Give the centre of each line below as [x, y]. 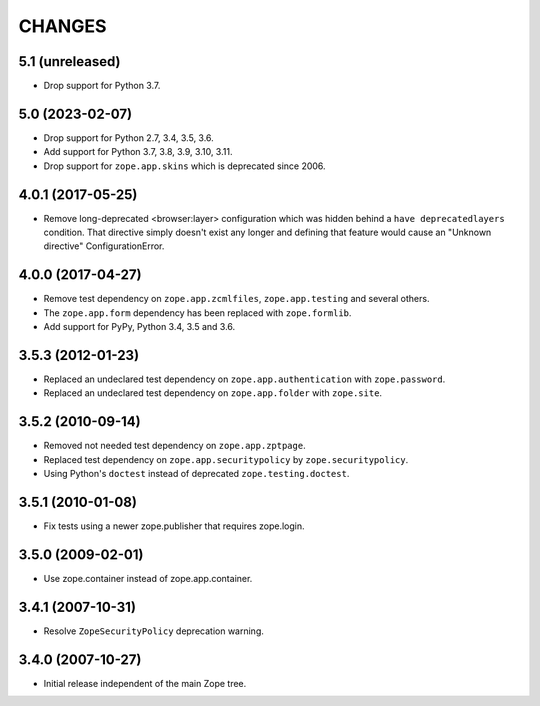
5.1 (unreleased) [69, 61]
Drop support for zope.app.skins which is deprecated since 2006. [184, 166]
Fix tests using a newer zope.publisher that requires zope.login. [174, 526]
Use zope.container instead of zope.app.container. [148, 578]
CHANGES [62, 26]
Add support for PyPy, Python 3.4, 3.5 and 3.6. [139, 327]
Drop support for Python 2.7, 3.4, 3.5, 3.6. [128, 137]
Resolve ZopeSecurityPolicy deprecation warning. [153, 631]
